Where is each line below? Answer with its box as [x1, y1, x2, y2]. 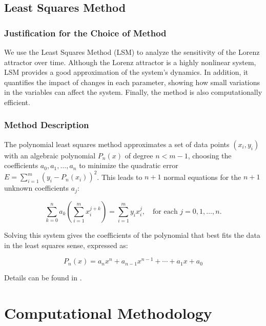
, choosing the [188, 150, 232, 160]
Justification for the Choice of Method [4, 26, 167, 39]
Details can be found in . [4, 272, 82, 283]
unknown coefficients [4, 182, 69, 193]
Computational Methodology [4, 302, 212, 323]
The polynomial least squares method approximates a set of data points [4, 138, 230, 149]
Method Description [4, 118, 89, 131]
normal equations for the [163, 171, 241, 182]
